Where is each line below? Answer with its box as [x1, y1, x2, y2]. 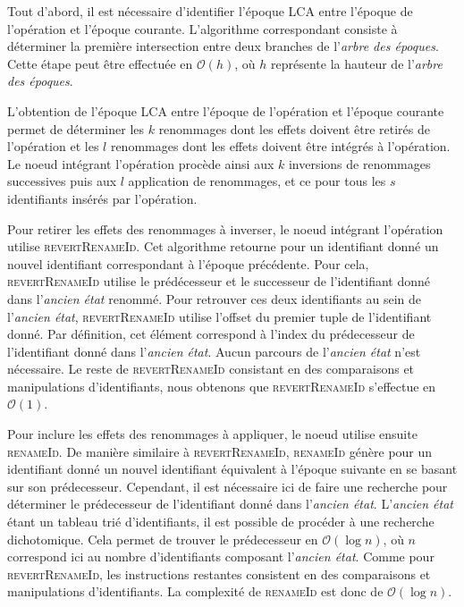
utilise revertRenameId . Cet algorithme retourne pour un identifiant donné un [7, 237, 439, 256]
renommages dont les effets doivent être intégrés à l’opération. [110, 137, 451, 156]
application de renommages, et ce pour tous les [128, 172, 386, 190]
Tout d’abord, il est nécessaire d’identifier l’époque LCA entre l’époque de [7, 2, 413, 20]
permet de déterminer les [7, 119, 145, 138]
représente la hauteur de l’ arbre [271, 54, 443, 72]
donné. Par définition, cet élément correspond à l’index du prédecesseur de [7, 325, 415, 343]
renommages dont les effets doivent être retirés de [158, 119, 430, 138]
